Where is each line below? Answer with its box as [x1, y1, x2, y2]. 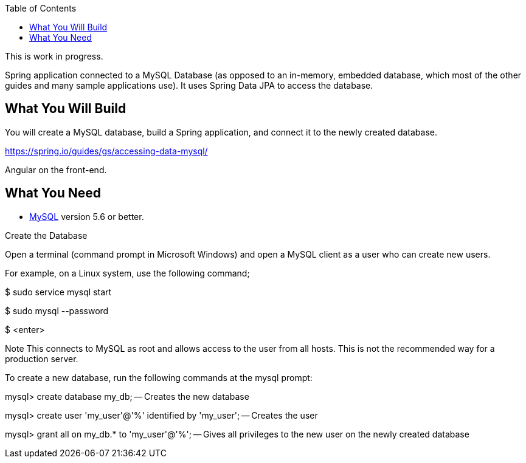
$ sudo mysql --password [5, 305, 109, 316]
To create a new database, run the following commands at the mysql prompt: [5, 372, 313, 383]
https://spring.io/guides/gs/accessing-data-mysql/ [5, 145, 208, 156]
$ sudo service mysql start [5, 286, 112, 297]
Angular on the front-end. [5, 164, 107, 175]
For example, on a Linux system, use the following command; [5, 267, 250, 278]
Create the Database [5, 230, 88, 241]
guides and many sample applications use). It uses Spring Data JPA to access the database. [5, 80, 373, 91]
